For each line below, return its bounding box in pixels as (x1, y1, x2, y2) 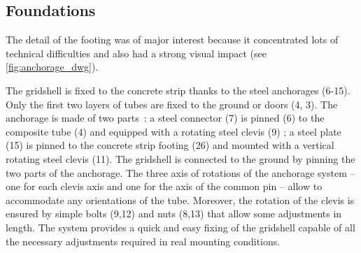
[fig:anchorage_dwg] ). (6, 59, 99, 74)
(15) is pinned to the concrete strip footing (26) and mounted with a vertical (6, 138, 334, 152)
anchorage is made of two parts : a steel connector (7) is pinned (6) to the (6, 110, 325, 125)
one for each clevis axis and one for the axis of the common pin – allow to (6, 179, 323, 194)
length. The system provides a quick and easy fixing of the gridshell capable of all (6, 219, 355, 234)
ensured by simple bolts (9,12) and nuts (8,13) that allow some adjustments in (6, 206, 342, 221)
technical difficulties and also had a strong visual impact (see (6, 45, 267, 60)
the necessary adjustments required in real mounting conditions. (6, 233, 281, 248)
